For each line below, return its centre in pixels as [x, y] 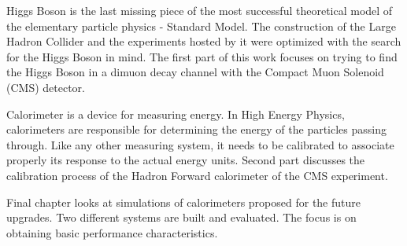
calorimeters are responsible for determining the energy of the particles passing [196, 129]
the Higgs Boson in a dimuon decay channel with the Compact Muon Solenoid [195, 72]
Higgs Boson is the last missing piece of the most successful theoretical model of [200, 10]
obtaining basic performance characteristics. [112, 232]
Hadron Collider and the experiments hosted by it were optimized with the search [204, 41]
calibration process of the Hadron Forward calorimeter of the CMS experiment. [197, 175]
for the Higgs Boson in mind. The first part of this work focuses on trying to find [202, 56]
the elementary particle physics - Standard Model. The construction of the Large [201, 26]
